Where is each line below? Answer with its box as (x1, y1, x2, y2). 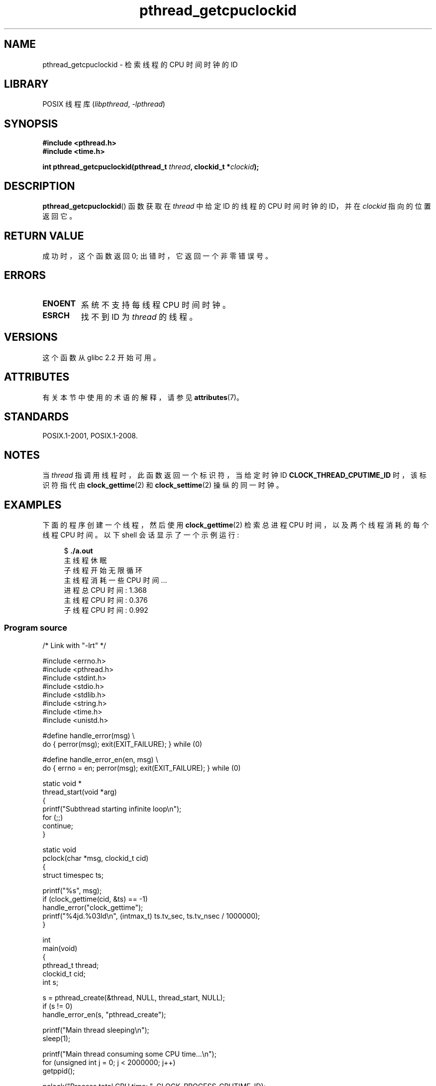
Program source (4, 623, 67, 633)
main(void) (42, 944, 78, 952)
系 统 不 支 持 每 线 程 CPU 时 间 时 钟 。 (81, 299, 231, 310)
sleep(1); (42, 1034, 71, 1043)
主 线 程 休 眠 (64, 556, 107, 565)
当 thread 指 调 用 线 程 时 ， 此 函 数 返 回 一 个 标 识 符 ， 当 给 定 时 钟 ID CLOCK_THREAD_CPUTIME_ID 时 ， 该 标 (42, 471, 427, 480)
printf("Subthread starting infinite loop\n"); (42, 804, 182, 813)
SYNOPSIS (4, 117, 58, 130)
